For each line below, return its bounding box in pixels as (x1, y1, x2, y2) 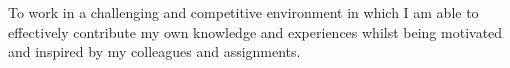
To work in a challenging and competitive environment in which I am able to (8, 2, 479, 22)
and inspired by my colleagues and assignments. (8, 41, 301, 62)
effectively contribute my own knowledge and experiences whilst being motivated (8, 21, 503, 42)
